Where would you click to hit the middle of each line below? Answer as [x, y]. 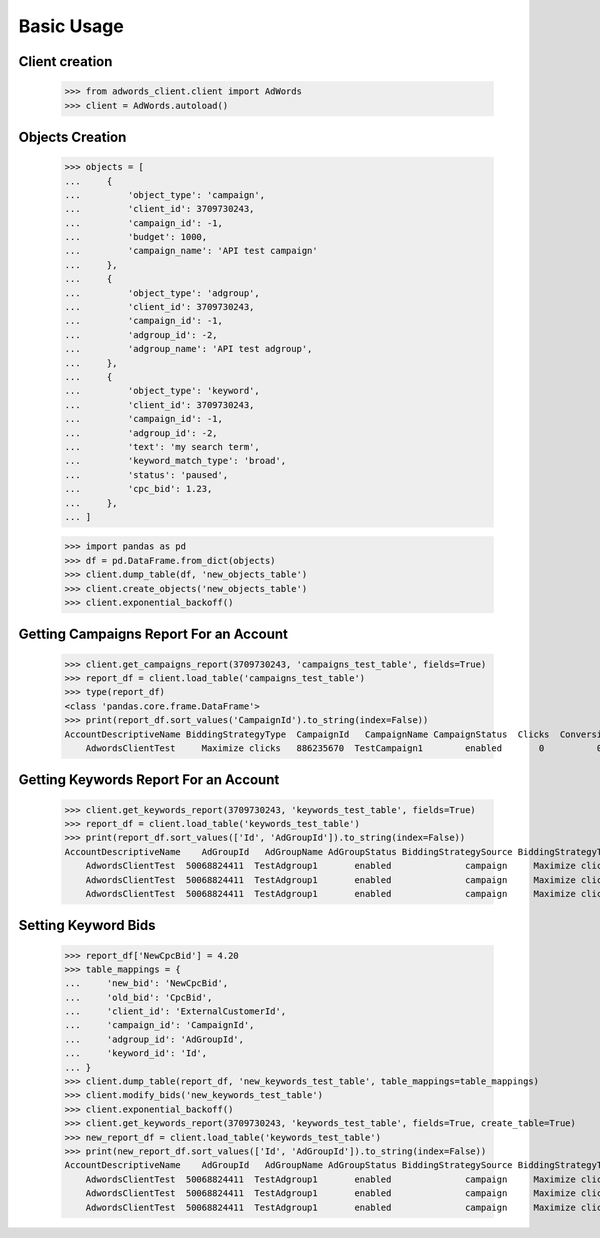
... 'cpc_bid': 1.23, [138, 489]
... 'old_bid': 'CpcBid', [138, 997]
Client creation [65, 61]
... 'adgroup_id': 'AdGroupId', [154, 1039]
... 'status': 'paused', [146, 474]
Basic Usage [71, 26]
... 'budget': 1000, [136, 237]
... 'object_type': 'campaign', [164, 194]
